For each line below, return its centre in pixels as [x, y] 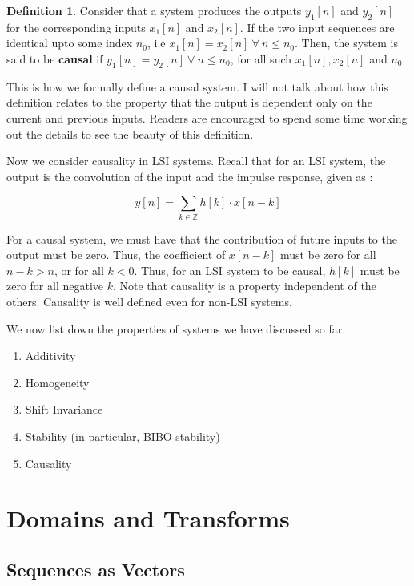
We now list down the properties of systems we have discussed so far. [176, 328]
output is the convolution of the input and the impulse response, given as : [190, 176]
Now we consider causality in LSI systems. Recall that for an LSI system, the [196, 161]
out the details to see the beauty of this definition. [130, 133]
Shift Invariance [64, 409]
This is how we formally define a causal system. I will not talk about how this [197, 86]
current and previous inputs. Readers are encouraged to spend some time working [207, 117]
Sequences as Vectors [96, 569]
